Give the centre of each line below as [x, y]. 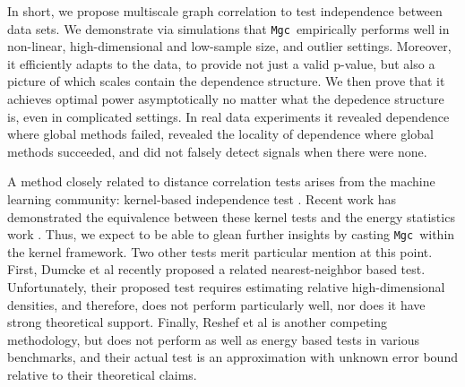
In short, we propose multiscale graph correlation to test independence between [225, 11]
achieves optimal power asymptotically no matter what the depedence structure [226, 99]
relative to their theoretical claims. [102, 374]
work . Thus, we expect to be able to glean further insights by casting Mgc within [231, 234]
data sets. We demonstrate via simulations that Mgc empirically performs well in [228, 28]
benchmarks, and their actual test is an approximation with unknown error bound [232, 357]
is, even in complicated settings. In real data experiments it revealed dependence [228, 116]
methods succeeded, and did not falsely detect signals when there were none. [217, 151]
